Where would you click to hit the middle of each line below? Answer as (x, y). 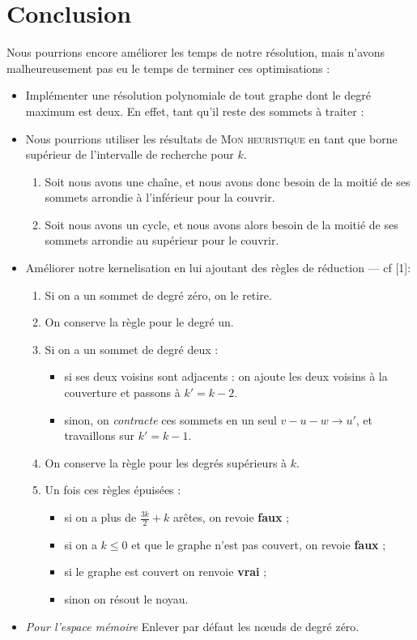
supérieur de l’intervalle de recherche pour (130, 154)
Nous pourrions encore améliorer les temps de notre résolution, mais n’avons (196, 52)
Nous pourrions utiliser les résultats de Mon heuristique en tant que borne (211, 138)
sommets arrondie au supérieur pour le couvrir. (162, 240)
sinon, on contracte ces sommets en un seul (170, 419)
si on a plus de (100, 517)
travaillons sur (99, 435)
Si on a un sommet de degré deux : (132, 349)
